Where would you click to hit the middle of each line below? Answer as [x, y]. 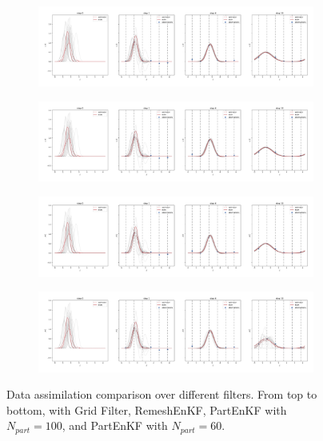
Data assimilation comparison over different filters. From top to [162, 394]
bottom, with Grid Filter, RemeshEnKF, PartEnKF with [147, 409]
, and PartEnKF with [115, 425]
